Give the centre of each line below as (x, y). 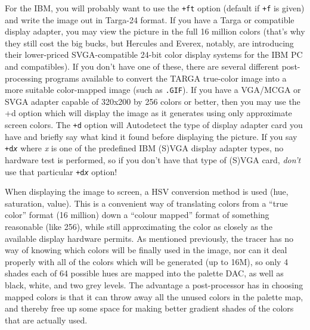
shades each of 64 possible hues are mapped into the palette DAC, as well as (144, 273)
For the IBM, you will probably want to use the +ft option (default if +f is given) (155, 8)
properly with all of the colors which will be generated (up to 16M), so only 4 (147, 261)
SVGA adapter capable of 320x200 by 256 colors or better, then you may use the (153, 101)
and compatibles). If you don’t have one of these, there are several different (142, 66)
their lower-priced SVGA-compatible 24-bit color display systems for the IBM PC (154, 55)
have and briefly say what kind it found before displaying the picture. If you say (151, 136)
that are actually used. (46, 320)
